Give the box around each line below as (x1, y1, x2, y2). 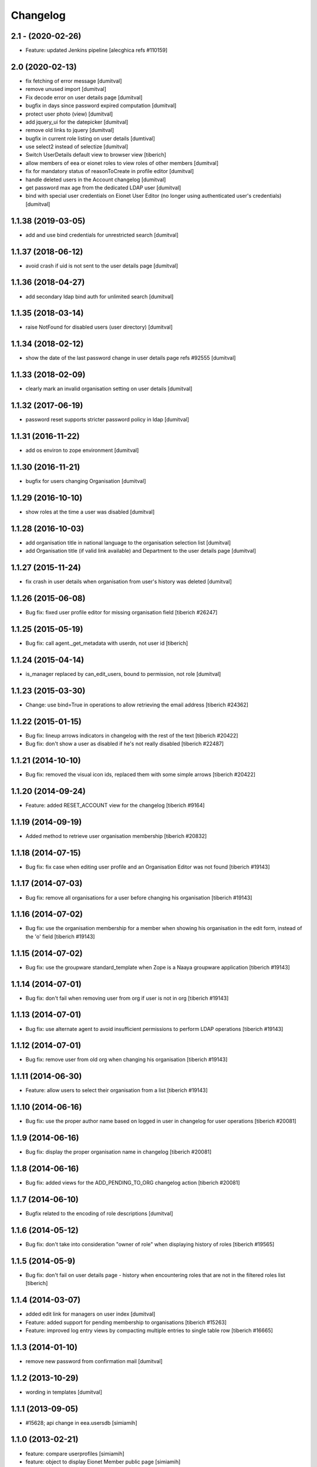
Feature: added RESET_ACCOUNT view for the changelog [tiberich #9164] (25, 802, 205, 809)
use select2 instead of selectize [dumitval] (25, 143, 129, 150)
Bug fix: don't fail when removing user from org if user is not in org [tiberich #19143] (25, 995, 229, 1002)
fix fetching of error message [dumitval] (25, 77, 123, 84)
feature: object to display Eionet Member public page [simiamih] (25, 1458, 181, 1465)
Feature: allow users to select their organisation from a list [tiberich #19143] (25, 1087, 208, 1094)
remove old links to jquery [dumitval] (25, 127, 114, 134)
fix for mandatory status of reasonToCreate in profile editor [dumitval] (25, 168, 194, 175)
